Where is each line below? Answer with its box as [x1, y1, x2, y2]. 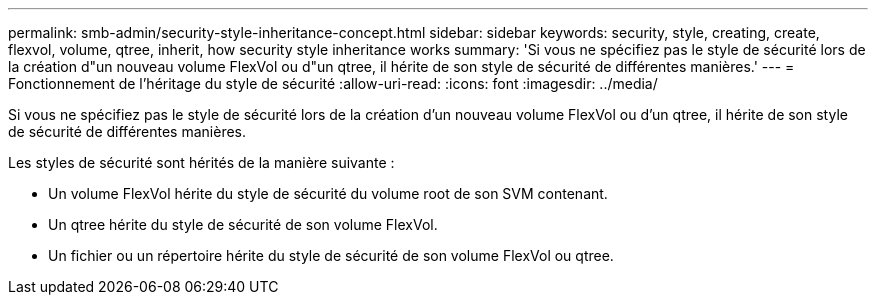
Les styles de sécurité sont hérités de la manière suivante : [8, 154, 395, 171]
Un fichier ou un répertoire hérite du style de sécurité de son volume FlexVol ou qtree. [48, 247, 614, 264]
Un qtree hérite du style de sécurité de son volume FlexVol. [48, 216, 438, 233]
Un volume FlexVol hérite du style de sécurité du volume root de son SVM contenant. [48, 185, 608, 202]
